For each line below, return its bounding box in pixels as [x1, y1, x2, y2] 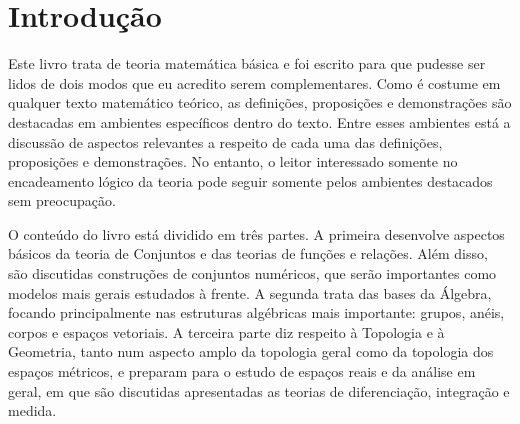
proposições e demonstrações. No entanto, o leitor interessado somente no [8, 151, 458, 172]
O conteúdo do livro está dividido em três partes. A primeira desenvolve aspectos [8, 223, 505, 244]
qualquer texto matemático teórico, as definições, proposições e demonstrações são [8, 92, 512, 113]
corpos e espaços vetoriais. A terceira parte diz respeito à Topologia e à [8, 321, 445, 342]
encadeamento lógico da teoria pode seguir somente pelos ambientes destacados [8, 170, 493, 191]
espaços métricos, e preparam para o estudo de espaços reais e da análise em [8, 361, 476, 382]
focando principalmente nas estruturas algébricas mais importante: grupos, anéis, [8, 302, 505, 323]
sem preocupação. [8, 190, 116, 211]
